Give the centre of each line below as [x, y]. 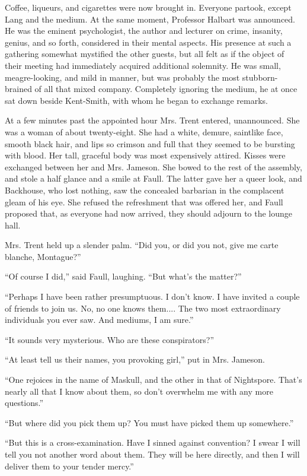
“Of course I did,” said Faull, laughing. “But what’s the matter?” [123, 276]
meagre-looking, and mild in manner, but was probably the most [122, 77]
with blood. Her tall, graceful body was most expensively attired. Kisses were [145, 155]
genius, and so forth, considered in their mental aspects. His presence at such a [148, 42]
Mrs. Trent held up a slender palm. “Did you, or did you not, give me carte [142, 245]
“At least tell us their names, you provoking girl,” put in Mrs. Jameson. [135, 359]
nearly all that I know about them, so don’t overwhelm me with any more [139, 391]
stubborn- [260, 77]
